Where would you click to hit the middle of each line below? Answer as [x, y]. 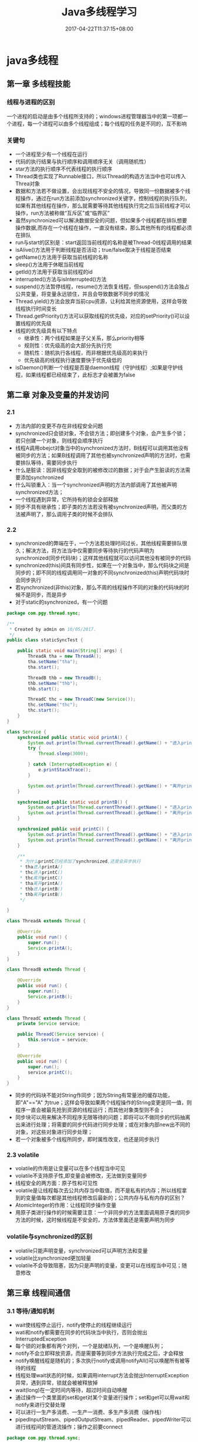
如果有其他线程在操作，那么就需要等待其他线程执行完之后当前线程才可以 [103, 205]
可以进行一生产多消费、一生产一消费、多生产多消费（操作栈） [90, 1412]
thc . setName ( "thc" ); [53, 705]
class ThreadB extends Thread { [46, 970]
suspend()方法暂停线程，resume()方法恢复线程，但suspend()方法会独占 [102, 287]
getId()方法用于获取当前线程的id [54, 272]
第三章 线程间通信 [38, 1293]
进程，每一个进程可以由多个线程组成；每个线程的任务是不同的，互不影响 [99, 124]
